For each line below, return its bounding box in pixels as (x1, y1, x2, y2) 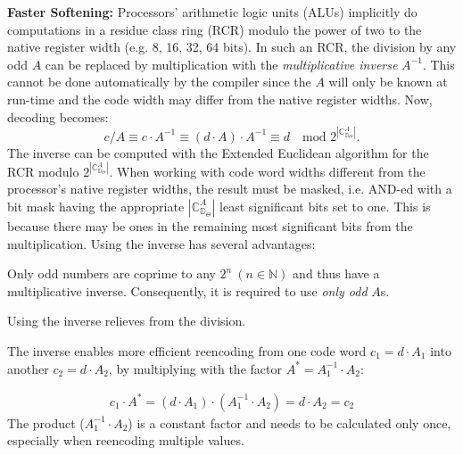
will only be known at (328, 72, 448, 91)
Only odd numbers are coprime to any (7, 264, 216, 283)
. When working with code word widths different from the (109, 161, 426, 180)
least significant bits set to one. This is (219, 196, 431, 215)
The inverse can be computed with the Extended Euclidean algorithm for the (7, 143, 429, 161)
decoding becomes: (7, 107, 109, 126)
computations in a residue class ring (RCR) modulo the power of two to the (7, 20, 422, 38)
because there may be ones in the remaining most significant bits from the (7, 216, 413, 235)
